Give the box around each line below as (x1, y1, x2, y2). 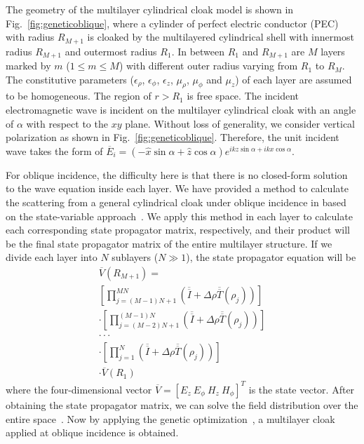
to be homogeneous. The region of (6, 88, 151, 103)
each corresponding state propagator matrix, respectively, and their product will (6, 222, 350, 237)
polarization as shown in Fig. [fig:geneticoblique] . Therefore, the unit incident (6, 130, 339, 144)
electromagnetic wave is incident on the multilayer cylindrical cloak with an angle (6, 102, 356, 117)
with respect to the (26, 116, 108, 130)
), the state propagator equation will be (186, 250, 356, 264)
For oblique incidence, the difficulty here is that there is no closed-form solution (6, 167, 348, 182)
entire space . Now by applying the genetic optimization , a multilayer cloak (6, 411, 335, 426)
